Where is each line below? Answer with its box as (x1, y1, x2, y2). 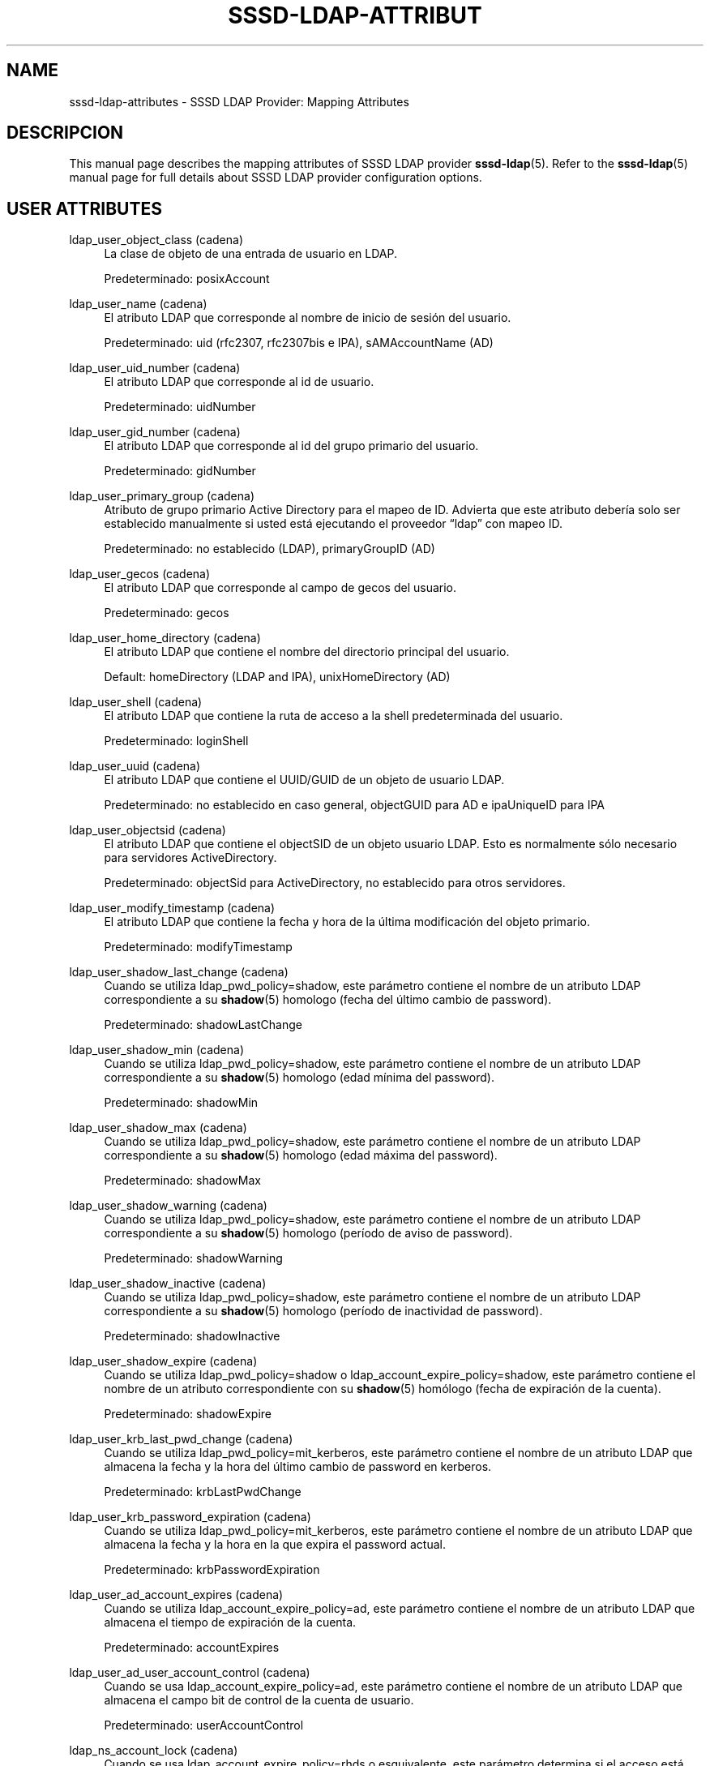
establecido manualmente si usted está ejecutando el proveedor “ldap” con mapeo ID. (104, 517, 562, 531)
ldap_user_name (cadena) (69, 297, 207, 311)
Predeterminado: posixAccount (104, 272, 270, 286)
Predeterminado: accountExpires (104, 1640, 280, 1655)
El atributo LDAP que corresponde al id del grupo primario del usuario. (104, 439, 479, 453)
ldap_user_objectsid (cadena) (69, 823, 226, 838)
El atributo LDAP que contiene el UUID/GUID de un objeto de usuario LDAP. (104, 773, 505, 787)
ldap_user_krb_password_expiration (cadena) (69, 1510, 311, 1524)
